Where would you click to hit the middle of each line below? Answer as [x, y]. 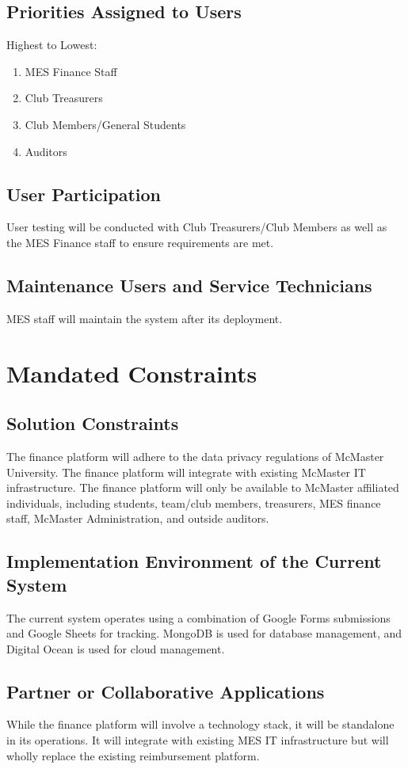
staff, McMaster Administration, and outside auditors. [138, 518]
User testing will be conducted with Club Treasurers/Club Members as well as [197, 227]
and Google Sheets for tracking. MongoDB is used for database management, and [204, 633]
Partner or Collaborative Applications [166, 691]
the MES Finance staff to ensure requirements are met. [140, 242]
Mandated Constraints [132, 373]
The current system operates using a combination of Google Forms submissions [198, 617]
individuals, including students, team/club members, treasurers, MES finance [194, 503]
